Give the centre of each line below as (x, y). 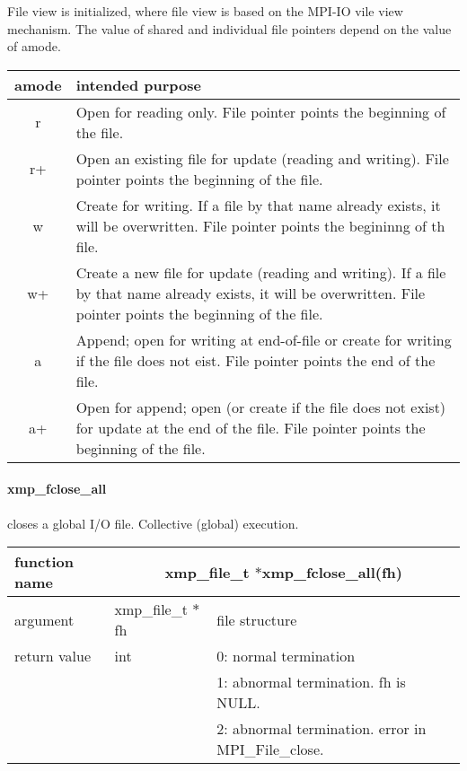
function (44, 562)
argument (44, 619)
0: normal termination (286, 656)
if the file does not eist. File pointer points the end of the (256, 360)
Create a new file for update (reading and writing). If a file (261, 272)
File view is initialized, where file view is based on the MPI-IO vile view (205, 11)
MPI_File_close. (270, 749)
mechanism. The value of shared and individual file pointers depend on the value (229, 28)
